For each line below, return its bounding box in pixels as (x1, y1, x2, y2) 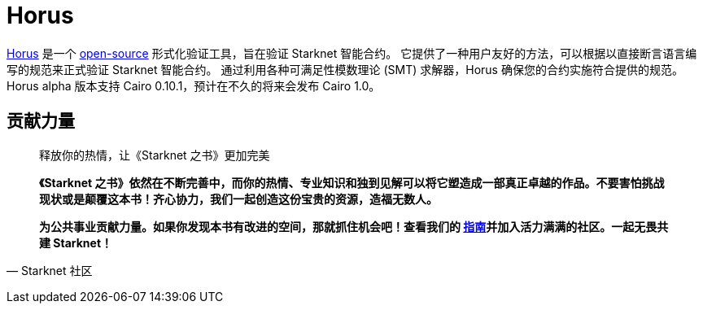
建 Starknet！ (39, 235, 113, 250)
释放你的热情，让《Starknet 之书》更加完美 (39, 147, 270, 162)
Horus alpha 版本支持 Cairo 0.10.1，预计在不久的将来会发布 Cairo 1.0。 (7, 78, 381, 93)
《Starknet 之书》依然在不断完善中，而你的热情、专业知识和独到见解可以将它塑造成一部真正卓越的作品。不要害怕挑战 (39, 175, 665, 190)
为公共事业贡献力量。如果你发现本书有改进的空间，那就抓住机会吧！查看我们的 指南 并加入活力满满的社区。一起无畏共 (39, 219, 669, 234)
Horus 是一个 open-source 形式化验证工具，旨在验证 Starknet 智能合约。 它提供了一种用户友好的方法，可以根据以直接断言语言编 (7, 46, 697, 60)
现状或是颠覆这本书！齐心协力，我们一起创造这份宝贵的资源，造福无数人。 (39, 191, 438, 206)
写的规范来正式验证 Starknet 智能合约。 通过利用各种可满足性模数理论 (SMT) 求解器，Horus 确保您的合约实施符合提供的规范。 (7, 62, 683, 76)
